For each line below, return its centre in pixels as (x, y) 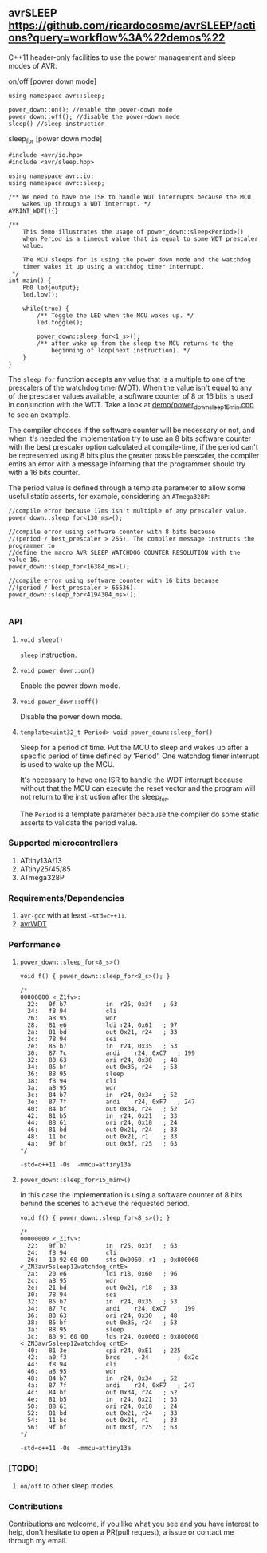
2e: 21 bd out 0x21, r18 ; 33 (102, 1288)
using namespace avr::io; (51, 176)
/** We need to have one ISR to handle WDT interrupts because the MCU (130, 197)
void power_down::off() (59, 702)
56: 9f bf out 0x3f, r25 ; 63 (102, 1427)
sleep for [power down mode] (55, 139)
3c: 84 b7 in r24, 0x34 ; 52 (102, 1095)
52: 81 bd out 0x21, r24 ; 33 (102, 1413)
